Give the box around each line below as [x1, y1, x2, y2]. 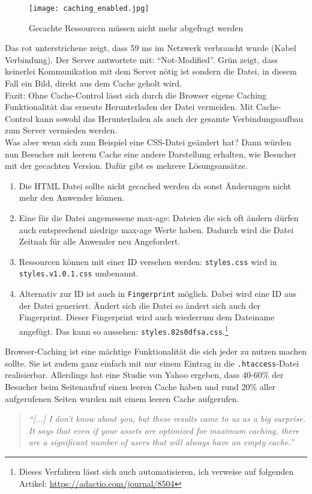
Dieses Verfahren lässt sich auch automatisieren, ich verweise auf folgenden [19, 465, 294, 478]
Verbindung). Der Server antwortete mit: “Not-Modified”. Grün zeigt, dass [5, 53, 278, 66]
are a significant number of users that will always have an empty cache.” [28, 436, 294, 448]
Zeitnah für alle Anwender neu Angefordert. [19, 235, 181, 248]
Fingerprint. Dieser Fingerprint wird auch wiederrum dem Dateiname [19, 311, 275, 323]
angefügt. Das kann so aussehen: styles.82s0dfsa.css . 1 [19, 323, 229, 337]
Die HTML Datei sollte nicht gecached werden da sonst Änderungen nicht [19, 179, 291, 192]
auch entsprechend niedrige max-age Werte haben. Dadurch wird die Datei [19, 223, 294, 236]
